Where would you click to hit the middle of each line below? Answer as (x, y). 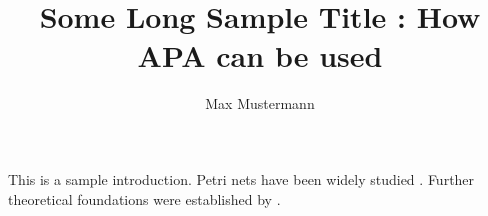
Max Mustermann (260, 103)
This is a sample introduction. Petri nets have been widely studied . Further (241, 178)
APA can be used (260, 55)
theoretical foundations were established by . (144, 198)
